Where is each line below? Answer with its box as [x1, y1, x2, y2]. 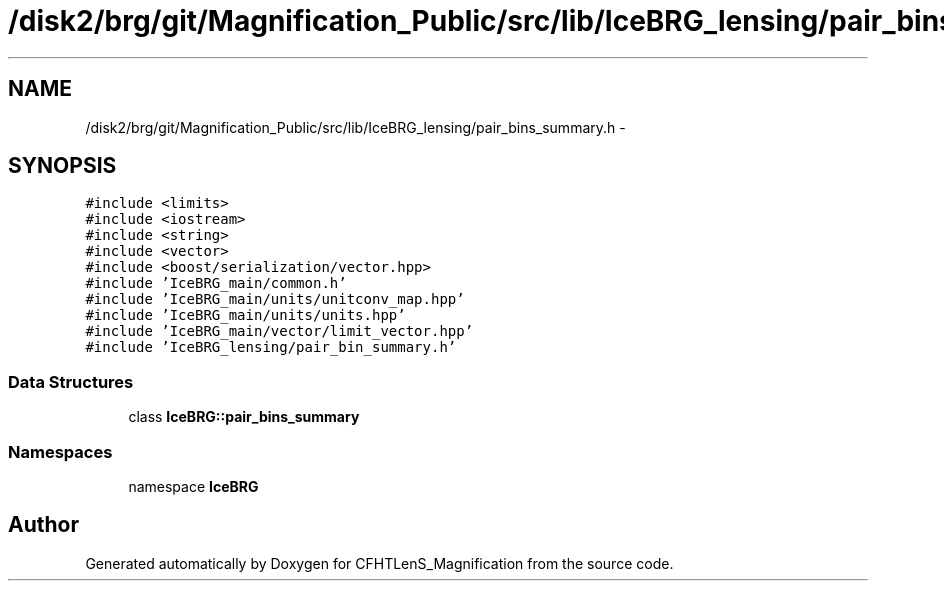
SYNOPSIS [8, 153, 117, 179]
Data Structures [8, 371, 134, 392]
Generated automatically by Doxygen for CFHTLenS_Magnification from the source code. [85, 554, 674, 572]
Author [8, 512, 79, 538]
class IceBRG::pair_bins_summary [128, 408, 360, 426]
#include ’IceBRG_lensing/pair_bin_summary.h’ [85, 339, 457, 356]
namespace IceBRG [128, 477, 259, 495]
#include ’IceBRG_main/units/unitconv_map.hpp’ [85, 291, 465, 308]
